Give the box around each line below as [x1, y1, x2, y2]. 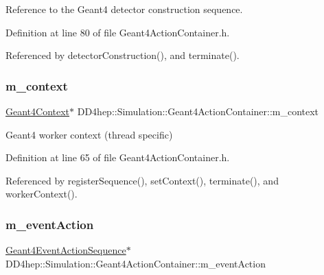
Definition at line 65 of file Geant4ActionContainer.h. [5, 150, 230, 165]
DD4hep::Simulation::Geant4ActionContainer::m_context [77, 104, 319, 118]
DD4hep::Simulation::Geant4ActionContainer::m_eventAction [5, 256, 266, 270]
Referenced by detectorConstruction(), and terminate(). [5, 48, 240, 62]
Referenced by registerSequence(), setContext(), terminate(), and [5, 173, 279, 187]
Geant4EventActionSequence [5, 243, 126, 257]
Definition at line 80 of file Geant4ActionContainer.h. [5, 25, 230, 39]
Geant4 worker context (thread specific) [5, 127, 173, 141]
